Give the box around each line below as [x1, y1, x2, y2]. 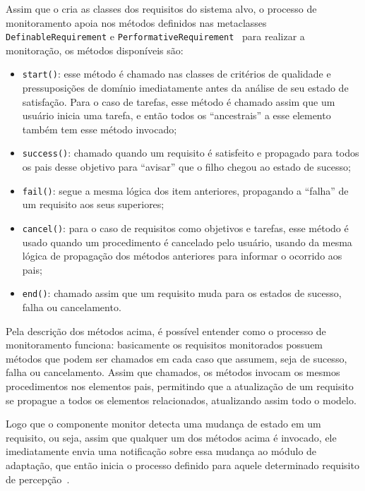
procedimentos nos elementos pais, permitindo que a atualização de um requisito [6, 379, 354, 394]
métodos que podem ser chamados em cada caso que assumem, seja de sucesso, [6, 351, 347, 365]
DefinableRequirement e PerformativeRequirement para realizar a [6, 29, 305, 44]
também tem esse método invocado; [22, 121, 177, 136]
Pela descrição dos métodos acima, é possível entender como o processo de [6, 323, 326, 338]
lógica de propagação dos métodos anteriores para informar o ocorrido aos [22, 248, 342, 263]
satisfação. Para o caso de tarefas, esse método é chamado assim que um [22, 94, 335, 109]
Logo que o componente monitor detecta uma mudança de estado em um [6, 416, 321, 431]
